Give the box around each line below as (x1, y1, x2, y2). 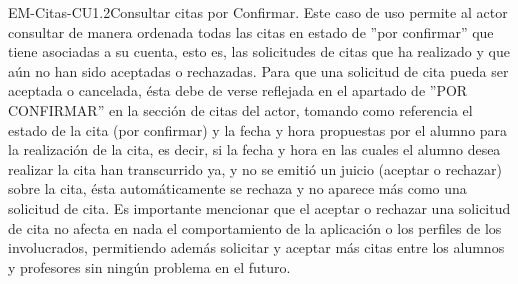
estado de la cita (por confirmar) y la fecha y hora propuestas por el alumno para (8, 119, 508, 140)
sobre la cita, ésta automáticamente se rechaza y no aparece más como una (8, 178, 467, 199)
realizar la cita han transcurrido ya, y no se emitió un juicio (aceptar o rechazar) (8, 158, 502, 179)
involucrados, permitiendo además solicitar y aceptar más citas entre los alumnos (8, 237, 505, 258)
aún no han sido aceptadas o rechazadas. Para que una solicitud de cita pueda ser (8, 60, 509, 81)
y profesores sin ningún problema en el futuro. (8, 256, 291, 277)
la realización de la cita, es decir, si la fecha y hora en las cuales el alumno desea (8, 139, 501, 160)
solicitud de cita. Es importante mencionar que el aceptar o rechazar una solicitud (8, 197, 511, 218)
